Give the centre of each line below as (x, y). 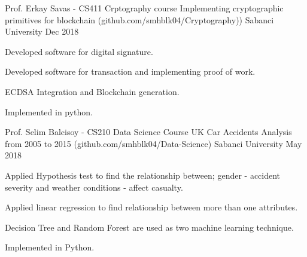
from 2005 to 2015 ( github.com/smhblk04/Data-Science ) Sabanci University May (153, 143)
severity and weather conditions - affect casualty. (94, 187)
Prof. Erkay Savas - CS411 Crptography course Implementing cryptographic (144, 8)
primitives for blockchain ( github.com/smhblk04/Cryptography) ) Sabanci (139, 19)
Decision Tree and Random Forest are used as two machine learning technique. (149, 227)
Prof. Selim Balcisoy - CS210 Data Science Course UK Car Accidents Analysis (148, 132)
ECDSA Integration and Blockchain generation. (92, 91)
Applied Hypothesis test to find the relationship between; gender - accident (143, 175)
